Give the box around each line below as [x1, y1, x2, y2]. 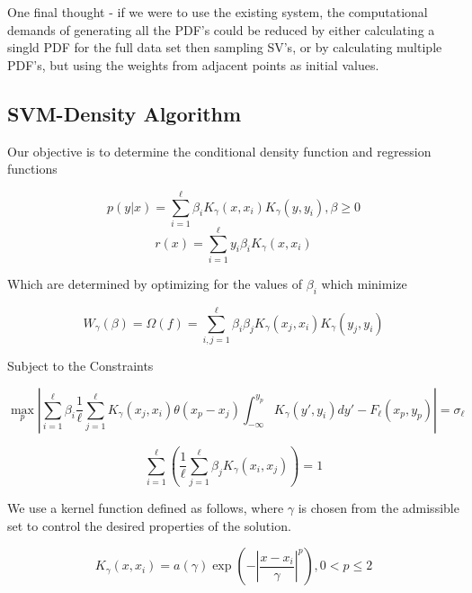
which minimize [321, 274, 407, 293]
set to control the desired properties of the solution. [7, 516, 291, 535]
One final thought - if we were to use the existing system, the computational [7, 3, 428, 21]
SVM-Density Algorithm [7, 99, 242, 127]
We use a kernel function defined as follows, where [7, 499, 284, 517]
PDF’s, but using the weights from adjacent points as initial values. [7, 55, 379, 74]
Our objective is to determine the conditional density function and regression [7, 141, 432, 160]
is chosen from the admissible [298, 499, 459, 517]
